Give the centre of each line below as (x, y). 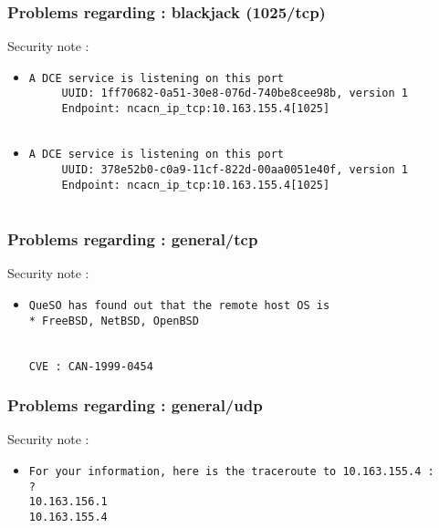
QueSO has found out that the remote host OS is (179, 305)
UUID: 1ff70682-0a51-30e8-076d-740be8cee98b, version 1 (235, 93)
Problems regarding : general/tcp (133, 238)
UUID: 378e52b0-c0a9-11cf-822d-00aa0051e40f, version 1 (235, 170)
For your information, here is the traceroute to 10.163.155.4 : (231, 471)
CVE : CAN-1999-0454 (91, 366)
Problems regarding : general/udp (135, 405)
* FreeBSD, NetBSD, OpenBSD (114, 321)
